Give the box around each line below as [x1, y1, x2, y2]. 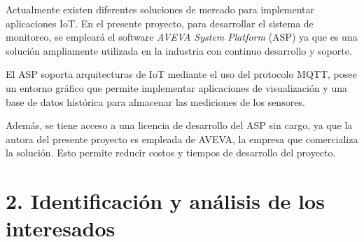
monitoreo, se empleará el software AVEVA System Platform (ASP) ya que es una [6, 29, 358, 44]
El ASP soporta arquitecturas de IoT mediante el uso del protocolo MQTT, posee [6, 67, 357, 81]
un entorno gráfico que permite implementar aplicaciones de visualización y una [6, 80, 347, 95]
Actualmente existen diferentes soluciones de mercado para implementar [6, 2, 315, 16]
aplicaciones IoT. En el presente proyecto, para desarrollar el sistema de [6, 15, 314, 30]
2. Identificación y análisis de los [6, 187, 325, 215]
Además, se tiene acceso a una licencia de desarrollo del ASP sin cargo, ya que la [6, 118, 353, 133]
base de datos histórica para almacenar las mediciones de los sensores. [6, 94, 305, 109]
